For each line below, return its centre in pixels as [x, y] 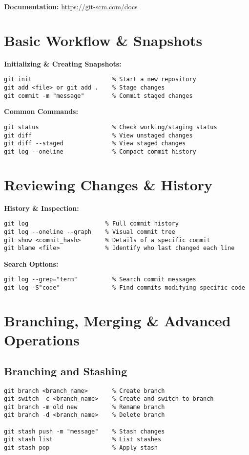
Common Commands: [41, 111]
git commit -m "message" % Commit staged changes [98, 96]
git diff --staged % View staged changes [95, 144]
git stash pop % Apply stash [81, 448]
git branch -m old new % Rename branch [84, 407]
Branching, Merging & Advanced [117, 320]
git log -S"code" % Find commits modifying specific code [124, 288]
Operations [42, 340]
